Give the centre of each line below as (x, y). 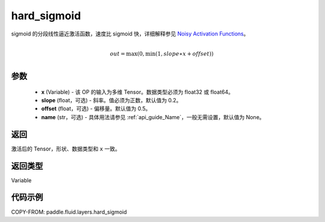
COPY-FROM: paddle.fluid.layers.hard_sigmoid (69, 212)
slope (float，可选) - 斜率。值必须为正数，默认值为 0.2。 (111, 100)
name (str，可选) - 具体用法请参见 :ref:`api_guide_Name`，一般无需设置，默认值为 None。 (153, 117)
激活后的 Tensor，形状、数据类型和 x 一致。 (66, 149)
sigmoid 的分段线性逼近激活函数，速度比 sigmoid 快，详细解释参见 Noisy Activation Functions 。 (130, 34)
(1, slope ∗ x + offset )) (184, 54)
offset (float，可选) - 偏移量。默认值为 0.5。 (96, 109)
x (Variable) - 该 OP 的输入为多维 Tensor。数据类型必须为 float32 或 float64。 (138, 92)
